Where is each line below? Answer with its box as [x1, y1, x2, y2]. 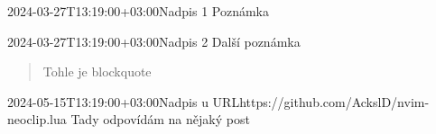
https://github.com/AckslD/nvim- [239, 92, 430, 111]
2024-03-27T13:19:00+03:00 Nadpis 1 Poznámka [7, 2, 269, 20]
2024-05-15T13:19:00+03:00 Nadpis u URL [7, 92, 240, 111]
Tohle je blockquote [42, 62, 152, 81]
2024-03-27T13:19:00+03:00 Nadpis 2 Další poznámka [7, 31, 301, 50]
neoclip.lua [7, 110, 67, 129]
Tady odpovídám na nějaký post [70, 110, 250, 129]
